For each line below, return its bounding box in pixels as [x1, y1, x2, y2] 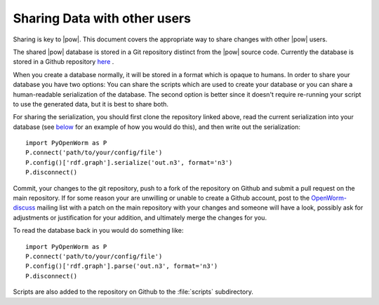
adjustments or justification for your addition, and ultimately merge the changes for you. [13, 213, 267, 222]
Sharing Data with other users [13, 11, 191, 26]
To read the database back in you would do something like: [13, 226, 184, 235]
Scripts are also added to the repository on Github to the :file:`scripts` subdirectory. [13, 287, 254, 296]
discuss [13, 203, 36, 212]
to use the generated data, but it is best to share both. [13, 100, 168, 108]
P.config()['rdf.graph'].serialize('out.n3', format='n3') [25, 158, 233, 166]
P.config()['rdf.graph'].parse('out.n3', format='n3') [25, 262, 218, 270]
